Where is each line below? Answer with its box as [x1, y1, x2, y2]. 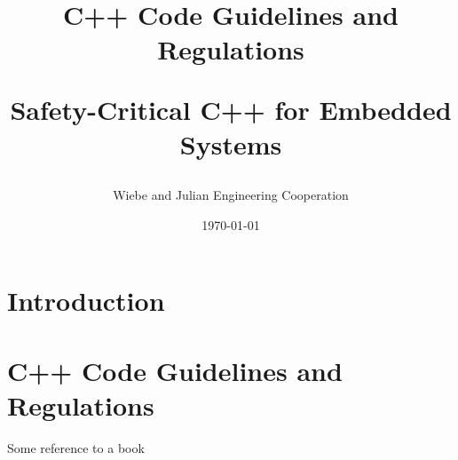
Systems [179, 125, 282, 162]
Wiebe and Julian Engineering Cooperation [113, 185, 349, 203]
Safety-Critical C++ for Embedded [10, 91, 452, 127]
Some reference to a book [7, 438, 145, 456]
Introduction [7, 282, 165, 319]
